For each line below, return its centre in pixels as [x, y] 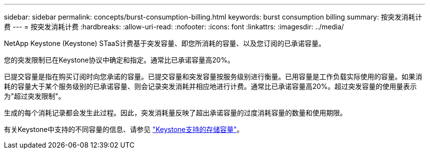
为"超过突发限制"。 [35, 96]
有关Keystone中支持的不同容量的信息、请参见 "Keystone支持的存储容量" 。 [124, 129]
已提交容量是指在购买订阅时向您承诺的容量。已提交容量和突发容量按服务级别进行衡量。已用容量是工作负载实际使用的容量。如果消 [213, 76]
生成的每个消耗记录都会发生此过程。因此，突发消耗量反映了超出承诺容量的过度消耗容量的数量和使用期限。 [175, 113]
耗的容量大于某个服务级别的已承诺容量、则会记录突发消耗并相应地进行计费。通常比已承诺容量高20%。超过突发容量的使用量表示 [211, 86]
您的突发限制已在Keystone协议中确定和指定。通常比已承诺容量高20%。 [119, 60]
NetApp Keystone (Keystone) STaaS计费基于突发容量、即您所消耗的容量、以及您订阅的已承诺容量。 [165, 43]
